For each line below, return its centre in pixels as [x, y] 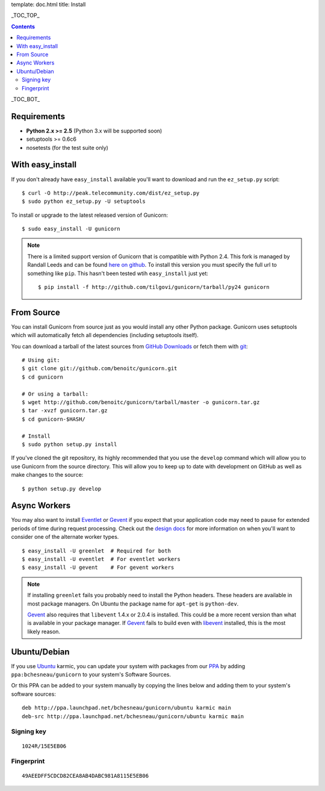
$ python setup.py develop [62, 489]
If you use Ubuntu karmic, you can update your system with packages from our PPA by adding [128, 666]
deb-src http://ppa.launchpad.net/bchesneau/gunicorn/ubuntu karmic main [133, 716]
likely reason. [44, 631]
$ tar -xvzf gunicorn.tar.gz [65, 411]
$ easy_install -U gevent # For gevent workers [98, 568]
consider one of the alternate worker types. [65, 537]
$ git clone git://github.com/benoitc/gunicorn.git [100, 368]
